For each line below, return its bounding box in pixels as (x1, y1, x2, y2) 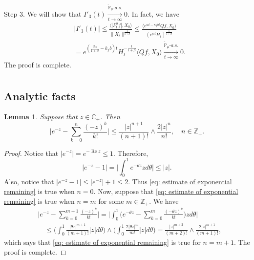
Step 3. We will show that (4, 8, 82, 19)
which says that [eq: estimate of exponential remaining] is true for (4, 237, 201, 247)
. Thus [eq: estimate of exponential (128, 176, 232, 187)
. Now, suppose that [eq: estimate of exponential (93, 186, 238, 196)
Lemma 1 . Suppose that (4, 111, 78, 121)
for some (98, 195, 124, 206)
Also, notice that (4, 176, 54, 187)
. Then (100, 111, 120, 121)
